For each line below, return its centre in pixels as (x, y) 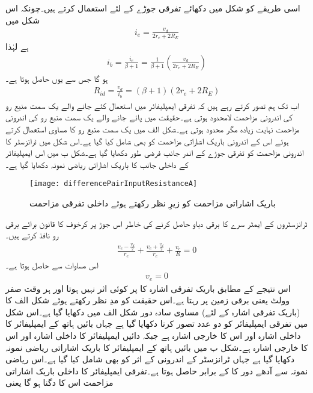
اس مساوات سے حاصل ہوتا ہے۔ (52, 265)
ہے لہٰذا (17, 47)
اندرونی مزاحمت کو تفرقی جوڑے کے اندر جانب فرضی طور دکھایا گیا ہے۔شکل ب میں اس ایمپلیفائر (155, 153)
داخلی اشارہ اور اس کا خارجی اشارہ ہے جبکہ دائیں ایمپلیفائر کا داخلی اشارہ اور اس (153, 335)
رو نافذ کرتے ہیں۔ (32, 235)
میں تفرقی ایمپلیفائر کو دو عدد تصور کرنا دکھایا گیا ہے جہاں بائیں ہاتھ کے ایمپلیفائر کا (157, 323)
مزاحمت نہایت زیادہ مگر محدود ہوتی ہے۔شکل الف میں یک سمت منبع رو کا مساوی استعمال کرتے (153, 129)
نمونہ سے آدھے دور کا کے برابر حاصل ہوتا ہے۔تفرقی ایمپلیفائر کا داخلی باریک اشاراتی (157, 370)
